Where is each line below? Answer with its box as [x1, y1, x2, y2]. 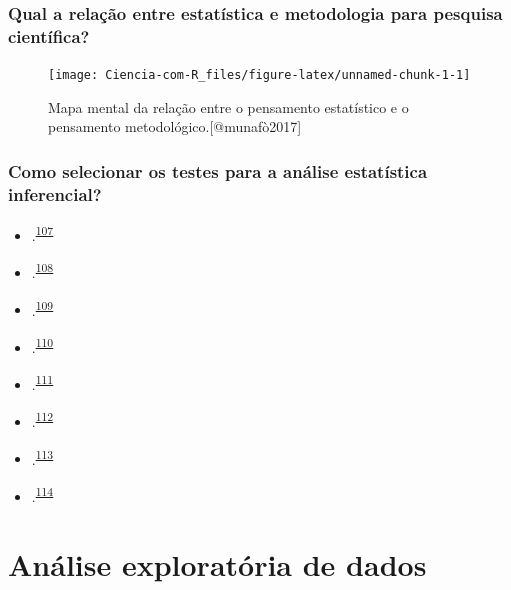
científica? [8, 23, 90, 48]
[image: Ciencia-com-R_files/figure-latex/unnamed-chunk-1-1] [48, 68, 471, 83]
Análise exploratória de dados [8, 544, 427, 585]
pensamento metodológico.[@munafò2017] [48, 116, 302, 137]
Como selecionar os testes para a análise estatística [8, 158, 428, 183]
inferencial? [8, 181, 102, 206]
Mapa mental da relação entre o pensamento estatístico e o [48, 96, 409, 117]
